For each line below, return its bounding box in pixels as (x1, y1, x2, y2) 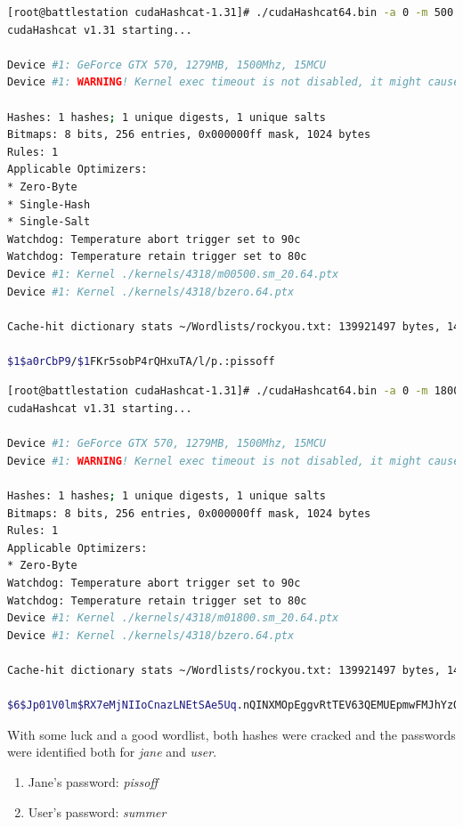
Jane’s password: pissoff (28, 772, 158, 791)
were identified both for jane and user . (7, 742, 217, 761)
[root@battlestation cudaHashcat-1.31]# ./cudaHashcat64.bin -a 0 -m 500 (7, 6, 454, 19)
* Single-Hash (7, 198, 91, 211)
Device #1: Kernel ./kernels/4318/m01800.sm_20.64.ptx (7, 612, 339, 625)
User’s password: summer (28, 802, 167, 821)
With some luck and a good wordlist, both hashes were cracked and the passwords (7, 725, 456, 743)
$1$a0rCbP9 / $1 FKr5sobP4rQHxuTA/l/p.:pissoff (7, 354, 275, 368)
